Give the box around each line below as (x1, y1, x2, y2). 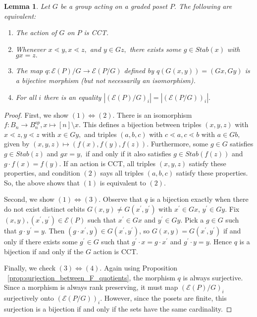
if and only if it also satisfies (85, 148, 171, 158)
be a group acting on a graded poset (60, 1, 168, 11)
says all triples (100, 168, 144, 178)
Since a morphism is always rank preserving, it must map (4, 282, 178, 292)
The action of (15, 27, 57, 38)
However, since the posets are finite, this (104, 293, 227, 303)
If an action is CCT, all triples (63, 158, 156, 168)
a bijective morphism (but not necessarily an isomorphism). (15, 75, 196, 85)
